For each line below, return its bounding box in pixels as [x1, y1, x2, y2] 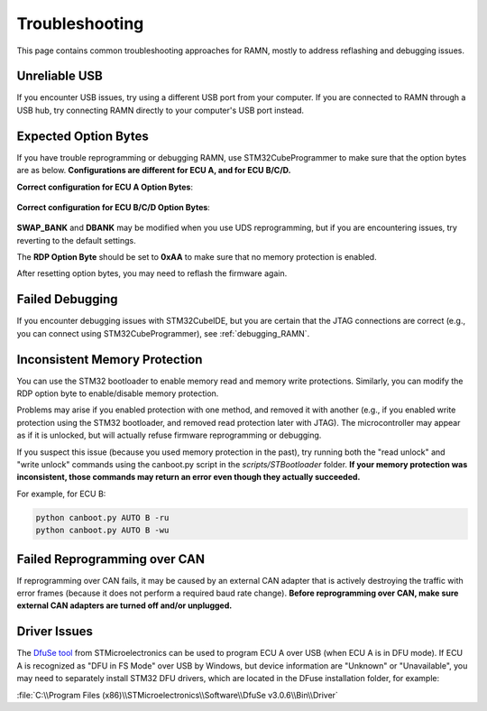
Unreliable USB [16, 69, 103, 84]
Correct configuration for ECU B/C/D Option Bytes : [16, 201, 211, 212]
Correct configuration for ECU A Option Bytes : [16, 181, 194, 192]
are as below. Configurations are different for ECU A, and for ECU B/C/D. [16, 165, 292, 176]
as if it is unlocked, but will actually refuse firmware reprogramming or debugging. [16, 429, 322, 441]
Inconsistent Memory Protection [16, 352, 203, 367]
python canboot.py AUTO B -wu [35, 525, 170, 536]
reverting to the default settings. [16, 235, 137, 245]
